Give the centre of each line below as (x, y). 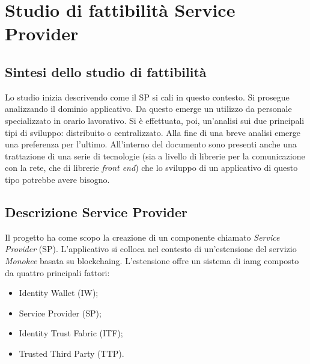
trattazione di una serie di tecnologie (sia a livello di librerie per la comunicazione (155, 156)
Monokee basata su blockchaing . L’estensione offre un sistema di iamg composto (152, 260)
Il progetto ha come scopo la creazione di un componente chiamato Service (142, 237)
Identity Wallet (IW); (59, 293)
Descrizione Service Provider (96, 211)
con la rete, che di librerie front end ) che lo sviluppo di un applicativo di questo (151, 168)
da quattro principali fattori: (57, 272)
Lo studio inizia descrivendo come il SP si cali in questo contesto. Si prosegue (147, 97)
